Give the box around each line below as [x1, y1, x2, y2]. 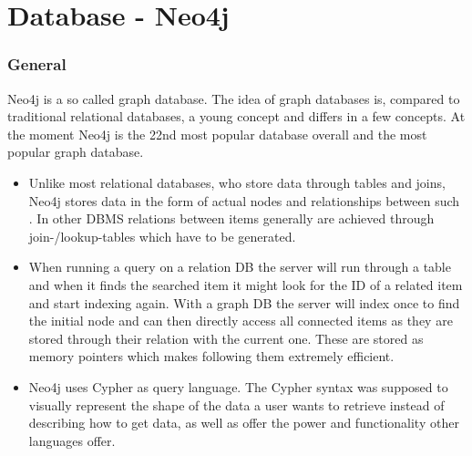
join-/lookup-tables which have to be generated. [28, 226, 296, 245]
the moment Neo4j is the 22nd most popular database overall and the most [7, 124, 427, 143]
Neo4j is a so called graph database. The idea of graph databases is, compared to [7, 88, 460, 108]
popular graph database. [7, 142, 144, 161]
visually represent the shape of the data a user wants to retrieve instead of [28, 395, 445, 414]
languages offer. [28, 430, 116, 450]
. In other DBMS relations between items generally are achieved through [28, 209, 435, 228]
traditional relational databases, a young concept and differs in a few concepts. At [7, 107, 466, 126]
